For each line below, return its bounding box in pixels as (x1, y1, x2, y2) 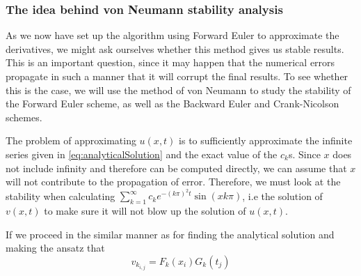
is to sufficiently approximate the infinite (179, 133, 353, 148)
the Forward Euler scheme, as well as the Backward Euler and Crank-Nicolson (6, 96, 339, 111)
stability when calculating (6, 188, 115, 203)
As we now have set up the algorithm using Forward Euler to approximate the (6, 28, 339, 43)
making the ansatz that (6, 240, 105, 255)
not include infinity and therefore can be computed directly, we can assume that (6, 160, 347, 175)
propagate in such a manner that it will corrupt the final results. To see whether (6, 69, 348, 83)
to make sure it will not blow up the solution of (44, 204, 246, 218)
